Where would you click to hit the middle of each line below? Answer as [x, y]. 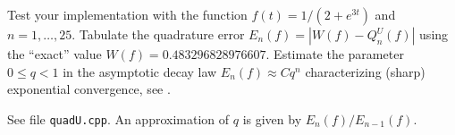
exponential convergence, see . [89, 89]
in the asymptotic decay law [140, 71]
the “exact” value [55, 54]
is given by [272, 118]
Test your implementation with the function [127, 14]
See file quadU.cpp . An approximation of [118, 118]
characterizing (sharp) [365, 71]
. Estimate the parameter [335, 54]
